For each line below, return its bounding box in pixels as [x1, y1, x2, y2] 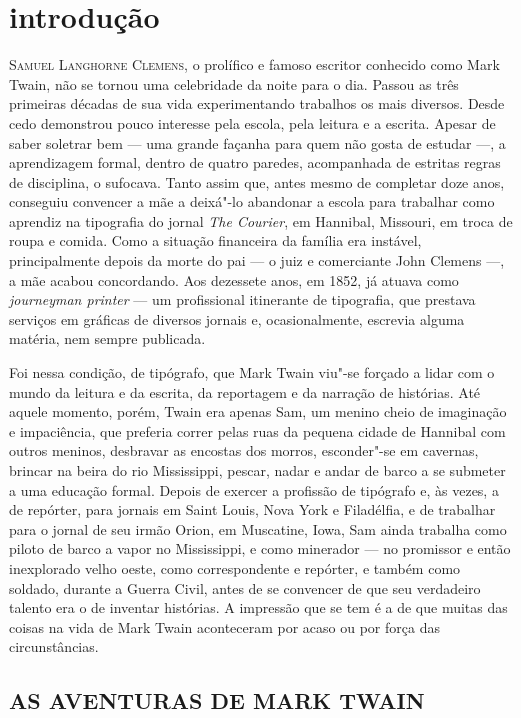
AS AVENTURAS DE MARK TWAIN [9, 685, 425, 716]
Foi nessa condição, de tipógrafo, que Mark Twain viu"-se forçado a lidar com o [9, 362, 495, 383]
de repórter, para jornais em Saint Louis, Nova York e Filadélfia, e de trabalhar [9, 499, 496, 520]
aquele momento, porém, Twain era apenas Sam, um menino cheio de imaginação [9, 401, 507, 422]
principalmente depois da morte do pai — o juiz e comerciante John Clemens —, [9, 250, 505, 271]
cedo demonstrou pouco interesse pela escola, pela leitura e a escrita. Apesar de [9, 112, 496, 133]
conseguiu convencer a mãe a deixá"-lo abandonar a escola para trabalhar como [9, 191, 495, 212]
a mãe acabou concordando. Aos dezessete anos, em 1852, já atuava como [9, 269, 459, 290]
